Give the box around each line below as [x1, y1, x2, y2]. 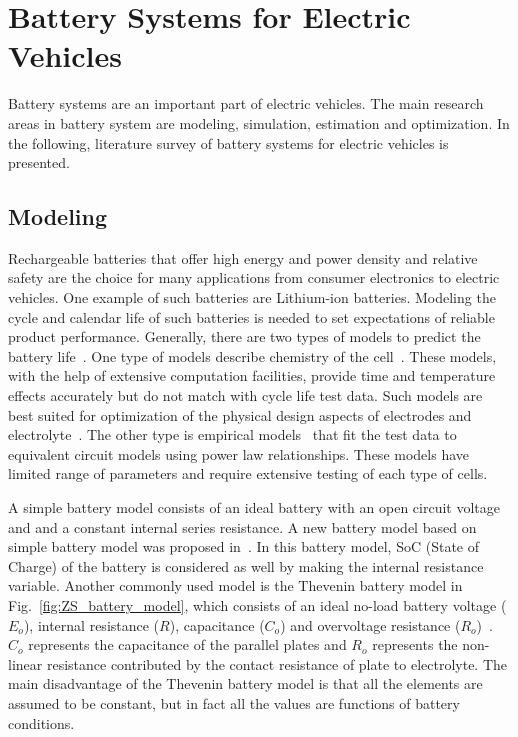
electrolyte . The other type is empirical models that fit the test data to [8, 424, 457, 445]
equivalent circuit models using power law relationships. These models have [8, 443, 469, 464]
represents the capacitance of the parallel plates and [28, 634, 347, 655]
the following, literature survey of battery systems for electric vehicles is [8, 132, 449, 153]
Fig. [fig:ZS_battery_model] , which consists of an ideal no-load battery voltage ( [8, 594, 507, 615]
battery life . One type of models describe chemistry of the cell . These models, [8, 345, 497, 366]
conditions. [8, 712, 75, 733]
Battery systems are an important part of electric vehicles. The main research [8, 93, 484, 114]
